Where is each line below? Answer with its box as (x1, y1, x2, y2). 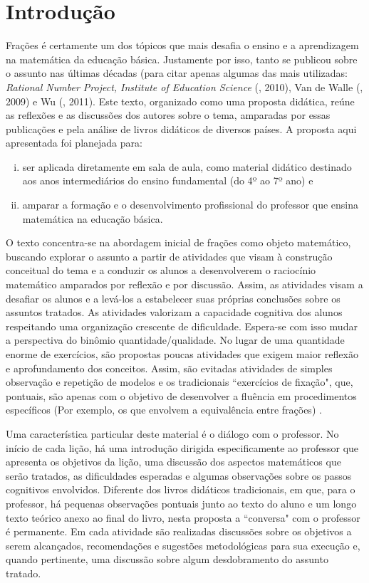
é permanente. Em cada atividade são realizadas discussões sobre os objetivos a (6, 524, 352, 539)
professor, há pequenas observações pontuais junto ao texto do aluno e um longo (6, 495, 357, 510)
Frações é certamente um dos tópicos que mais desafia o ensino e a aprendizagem (6, 38, 359, 53)
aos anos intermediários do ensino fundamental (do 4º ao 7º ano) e (22, 173, 313, 188)
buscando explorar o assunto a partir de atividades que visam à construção (6, 248, 333, 263)
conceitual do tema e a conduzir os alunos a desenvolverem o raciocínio (6, 263, 316, 278)
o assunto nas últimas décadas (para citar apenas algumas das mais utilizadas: (6, 65, 348, 80)
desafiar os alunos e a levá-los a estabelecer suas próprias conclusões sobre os (6, 290, 341, 305)
